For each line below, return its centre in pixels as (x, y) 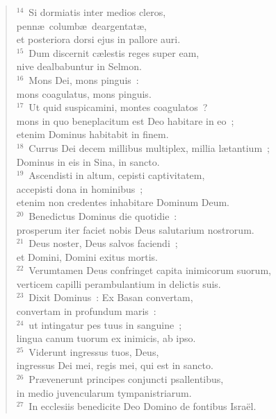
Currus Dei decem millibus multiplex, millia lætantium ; (149, 147)
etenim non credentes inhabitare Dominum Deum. (123, 202)
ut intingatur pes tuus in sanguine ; (105, 324)
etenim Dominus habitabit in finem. (92, 134)
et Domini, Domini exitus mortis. (87, 256)
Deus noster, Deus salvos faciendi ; (103, 243)
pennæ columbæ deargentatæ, (81, 25)
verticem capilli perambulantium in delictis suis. (119, 283)
